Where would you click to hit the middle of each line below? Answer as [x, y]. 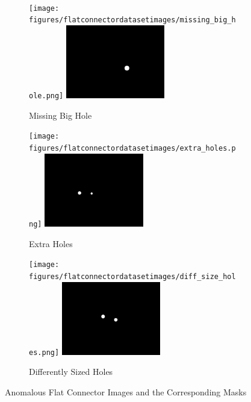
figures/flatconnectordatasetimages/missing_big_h [132, 20]
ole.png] [46, 96]
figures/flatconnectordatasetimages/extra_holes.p [132, 149]
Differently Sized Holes [71, 372]
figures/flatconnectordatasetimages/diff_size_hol [132, 276]
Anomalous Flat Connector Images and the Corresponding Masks [126, 392]
